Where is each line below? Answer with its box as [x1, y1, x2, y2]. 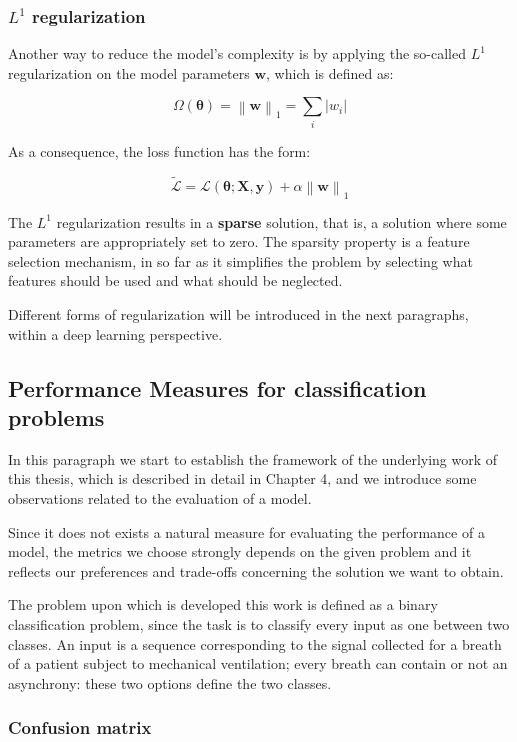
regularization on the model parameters [8, 62, 250, 83]
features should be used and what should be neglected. [8, 270, 343, 291]
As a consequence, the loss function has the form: [8, 140, 311, 161]
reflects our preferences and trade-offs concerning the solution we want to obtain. [8, 560, 504, 581]
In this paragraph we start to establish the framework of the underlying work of [8, 448, 498, 469]
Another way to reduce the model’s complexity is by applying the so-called [8, 43, 467, 64]
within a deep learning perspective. [8, 323, 223, 344]
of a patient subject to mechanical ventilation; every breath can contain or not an [8, 653, 508, 674]
